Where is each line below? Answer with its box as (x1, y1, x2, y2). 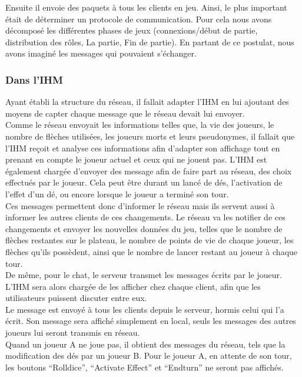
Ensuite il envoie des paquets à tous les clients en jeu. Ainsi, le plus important (5, 1, 287, 13)
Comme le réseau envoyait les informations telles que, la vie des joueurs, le (5, 118, 274, 131)
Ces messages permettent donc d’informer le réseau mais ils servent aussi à (5, 199, 275, 211)
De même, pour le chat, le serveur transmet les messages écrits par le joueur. (5, 269, 282, 281)
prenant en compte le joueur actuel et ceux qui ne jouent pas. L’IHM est (5, 153, 267, 166)
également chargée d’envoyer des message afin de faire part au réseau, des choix (5, 164, 292, 177)
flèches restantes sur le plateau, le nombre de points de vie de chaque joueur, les (5, 234, 294, 246)
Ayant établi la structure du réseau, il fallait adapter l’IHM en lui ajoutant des (5, 95, 289, 108)
